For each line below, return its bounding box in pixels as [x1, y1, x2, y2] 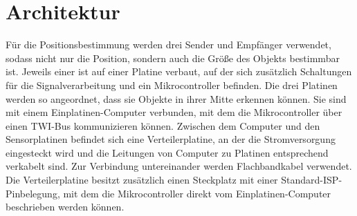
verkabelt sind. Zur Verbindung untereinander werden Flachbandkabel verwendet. [6, 159, 352, 173]
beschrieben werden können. [6, 199, 125, 214]
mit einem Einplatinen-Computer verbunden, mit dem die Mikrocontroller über [6, 105, 342, 119]
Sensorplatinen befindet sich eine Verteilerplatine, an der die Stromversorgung [6, 132, 336, 146]
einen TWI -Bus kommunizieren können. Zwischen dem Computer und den [6, 118, 320, 132]
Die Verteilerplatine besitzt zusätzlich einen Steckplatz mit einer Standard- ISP [6, 173, 339, 187]
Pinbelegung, [6, 186, 60, 200]
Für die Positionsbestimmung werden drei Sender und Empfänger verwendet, [6, 37, 331, 52]
